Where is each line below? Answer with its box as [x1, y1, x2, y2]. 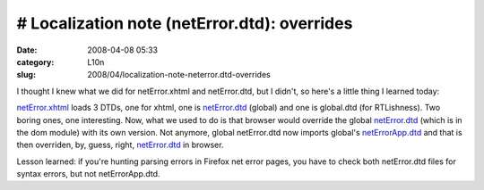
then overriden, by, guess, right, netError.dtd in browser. [16, 139, 224, 151]
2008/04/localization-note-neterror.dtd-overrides [87, 70, 271, 80]
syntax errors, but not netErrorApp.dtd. [16, 169, 160, 179]
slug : [16, 70, 36, 80]
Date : [16, 45, 38, 55]
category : [16, 56, 55, 67]
